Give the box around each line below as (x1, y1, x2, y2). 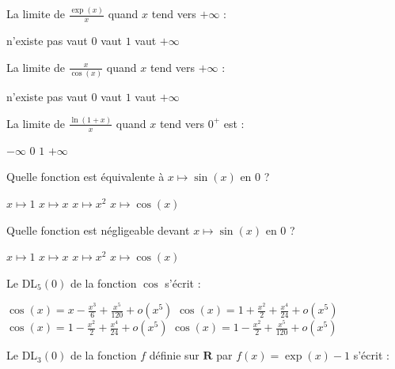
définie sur (149, 347, 199, 363)
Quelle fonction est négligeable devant (6, 221, 190, 238)
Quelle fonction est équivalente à (6, 168, 165, 185)
